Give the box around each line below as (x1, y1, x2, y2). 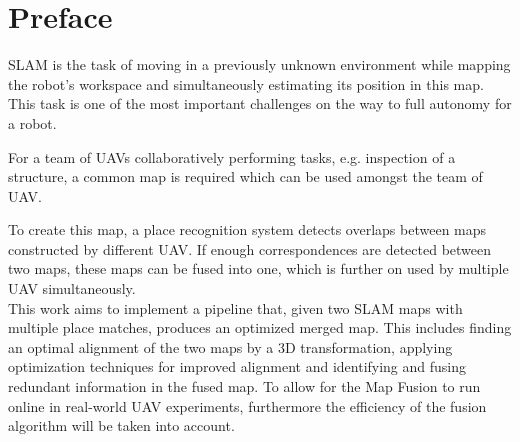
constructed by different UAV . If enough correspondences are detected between (8, 238, 492, 259)
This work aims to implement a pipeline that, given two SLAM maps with (8, 297, 463, 318)
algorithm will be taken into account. (8, 415, 235, 436)
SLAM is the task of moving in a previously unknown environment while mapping (8, 54, 511, 75)
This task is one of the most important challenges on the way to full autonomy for (8, 93, 512, 114)
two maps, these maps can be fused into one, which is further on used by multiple (8, 258, 509, 279)
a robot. (8, 112, 57, 133)
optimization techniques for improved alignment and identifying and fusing (8, 356, 467, 377)
